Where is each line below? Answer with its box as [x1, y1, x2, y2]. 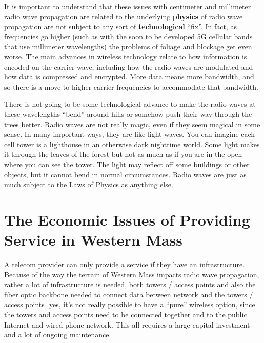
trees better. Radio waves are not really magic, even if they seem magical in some [4, 118, 260, 129]
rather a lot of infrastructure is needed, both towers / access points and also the [4, 279, 256, 290]
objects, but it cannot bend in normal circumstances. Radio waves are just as [4, 169, 247, 179]
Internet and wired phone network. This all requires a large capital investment [4, 319, 250, 330]
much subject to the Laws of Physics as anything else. [4, 179, 173, 190]
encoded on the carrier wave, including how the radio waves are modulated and [4, 61, 253, 72]
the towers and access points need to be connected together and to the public [4, 309, 247, 319]
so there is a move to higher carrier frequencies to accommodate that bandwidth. [4, 81, 258, 92]
